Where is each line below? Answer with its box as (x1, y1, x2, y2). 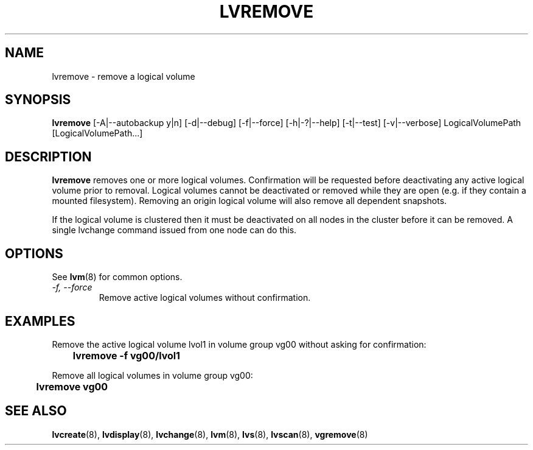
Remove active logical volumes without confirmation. (99, 292, 311, 303)
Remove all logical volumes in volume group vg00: (52, 370, 253, 381)
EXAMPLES (5, 313, 75, 329)
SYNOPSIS (5, 92, 71, 108)
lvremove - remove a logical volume (52, 71, 195, 82)
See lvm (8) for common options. (52, 272, 183, 283)
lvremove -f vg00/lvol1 (72, 349, 180, 362)
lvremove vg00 (36, 380, 108, 393)
